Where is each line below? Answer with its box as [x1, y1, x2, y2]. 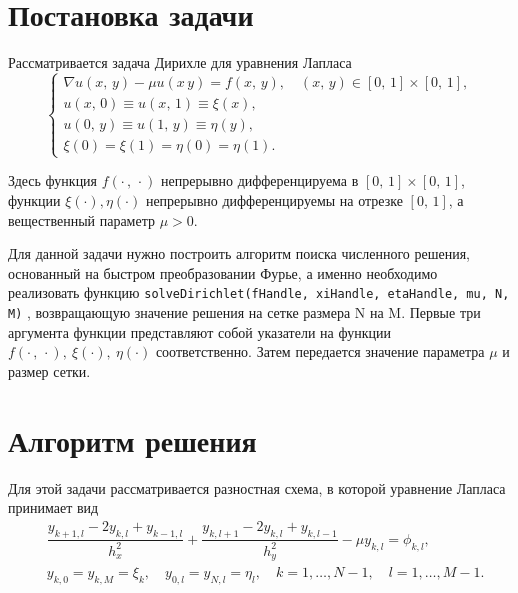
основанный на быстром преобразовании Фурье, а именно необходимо [8, 262, 438, 283]
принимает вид [8, 497, 99, 518]
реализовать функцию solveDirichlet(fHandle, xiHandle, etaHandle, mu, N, [8, 282, 510, 303]
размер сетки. [8, 360, 91, 381]
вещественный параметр [8, 209, 155, 230]
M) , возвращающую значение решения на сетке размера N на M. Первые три [8, 301, 481, 322]
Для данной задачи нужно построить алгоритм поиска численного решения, [8, 243, 470, 264]
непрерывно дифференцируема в [161, 170, 359, 191]
